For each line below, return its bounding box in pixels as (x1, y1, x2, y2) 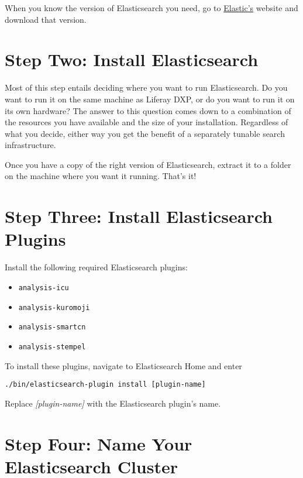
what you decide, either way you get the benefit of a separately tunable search (5, 127, 285, 139)
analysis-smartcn (18, 323, 86, 332)
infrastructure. (5, 139, 56, 151)
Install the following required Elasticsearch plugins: (5, 261, 188, 273)
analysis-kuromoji (18, 303, 90, 312)
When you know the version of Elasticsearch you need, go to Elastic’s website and (5, 2, 298, 13)
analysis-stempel (18, 342, 86, 351)
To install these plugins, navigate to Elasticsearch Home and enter (5, 359, 242, 372)
